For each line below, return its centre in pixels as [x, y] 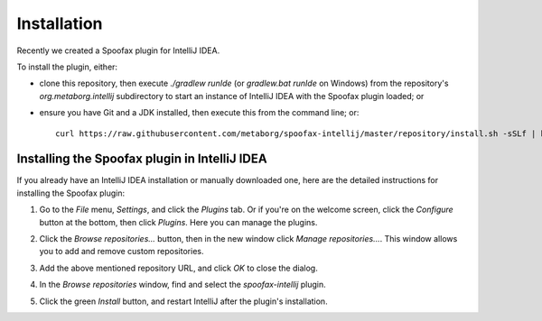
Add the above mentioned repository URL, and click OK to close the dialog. [178, 268]
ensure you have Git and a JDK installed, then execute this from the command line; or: [199, 113]
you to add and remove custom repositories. [121, 252]
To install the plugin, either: [67, 67]
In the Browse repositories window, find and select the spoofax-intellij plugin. [183, 285]
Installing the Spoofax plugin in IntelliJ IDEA [142, 159]
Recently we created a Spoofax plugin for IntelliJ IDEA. [118, 50]
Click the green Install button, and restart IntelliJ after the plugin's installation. [184, 301]
